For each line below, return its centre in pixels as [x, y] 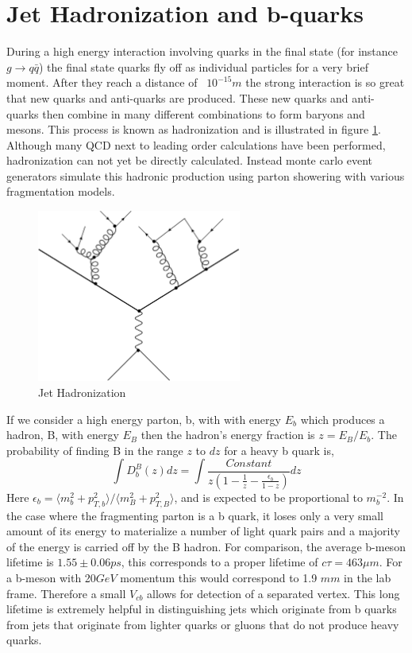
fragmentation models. [61, 191]
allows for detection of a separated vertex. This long [273, 593]
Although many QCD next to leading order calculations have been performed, [196, 144]
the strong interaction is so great [325, 82]
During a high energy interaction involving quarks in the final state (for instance [202, 51]
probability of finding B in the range [95, 450]
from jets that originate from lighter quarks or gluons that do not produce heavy [203, 624]
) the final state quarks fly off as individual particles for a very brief [204, 66]
